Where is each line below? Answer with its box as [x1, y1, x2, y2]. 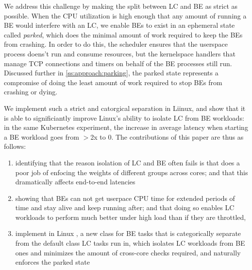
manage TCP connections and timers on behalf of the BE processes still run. [4, 58, 232, 68]
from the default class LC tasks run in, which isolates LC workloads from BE [15, 238, 245, 248]
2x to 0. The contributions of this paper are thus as [90, 131, 244, 142]
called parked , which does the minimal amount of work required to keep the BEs [4, 29, 243, 39]
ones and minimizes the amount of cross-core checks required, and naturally [15, 247, 241, 257]
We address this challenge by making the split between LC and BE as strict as [4, 1, 238, 11]
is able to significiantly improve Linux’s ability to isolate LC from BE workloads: [4, 112, 244, 123]
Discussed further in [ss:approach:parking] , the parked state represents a [4, 68, 218, 78]
